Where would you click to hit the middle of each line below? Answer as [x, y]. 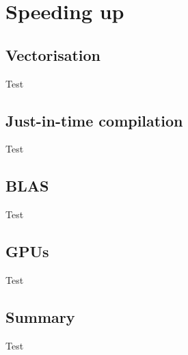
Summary [40, 316]
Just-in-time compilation [94, 120]
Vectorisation [53, 54]
